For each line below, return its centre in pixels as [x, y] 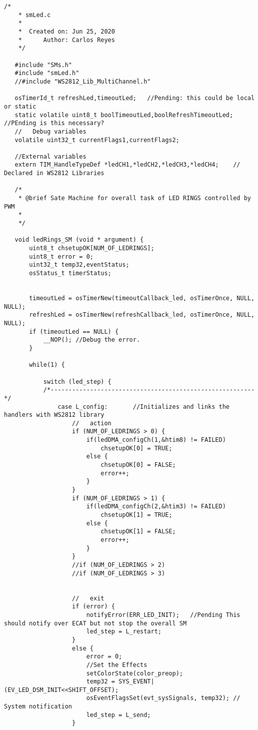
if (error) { [93, 607]
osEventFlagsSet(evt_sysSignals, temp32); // [163, 698]
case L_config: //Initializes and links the [144, 407]
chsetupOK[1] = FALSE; [138, 532]
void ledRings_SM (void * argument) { [79, 240]
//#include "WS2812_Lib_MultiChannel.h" [83, 81]
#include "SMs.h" [43, 65]
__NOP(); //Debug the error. [92, 340]
